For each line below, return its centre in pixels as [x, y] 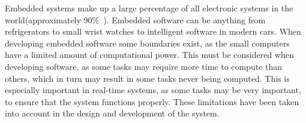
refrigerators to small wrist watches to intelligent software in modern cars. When [153, 31]
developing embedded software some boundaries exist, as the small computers [147, 43]
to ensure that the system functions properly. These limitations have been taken [152, 101]
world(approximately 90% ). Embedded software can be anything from [135, 19]
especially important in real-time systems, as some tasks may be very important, [153, 90]
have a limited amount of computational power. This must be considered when [149, 55]
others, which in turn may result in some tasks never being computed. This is [147, 78]
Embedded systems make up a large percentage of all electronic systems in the [149, 8]
